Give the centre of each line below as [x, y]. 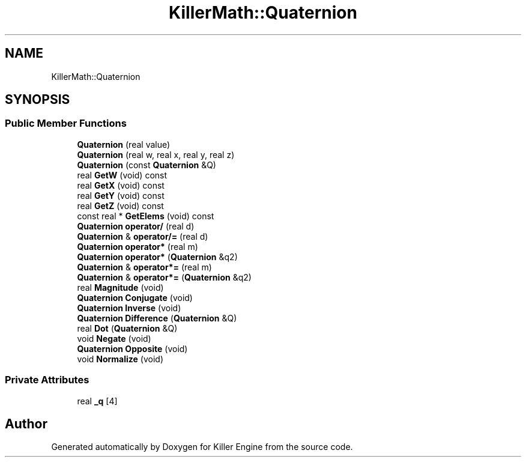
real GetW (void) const [122, 175]
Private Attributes [47, 380]
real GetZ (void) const [120, 205]
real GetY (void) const [121, 195]
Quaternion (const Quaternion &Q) [147, 165]
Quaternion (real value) [124, 144]
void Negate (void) [114, 338]
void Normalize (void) [120, 359]
